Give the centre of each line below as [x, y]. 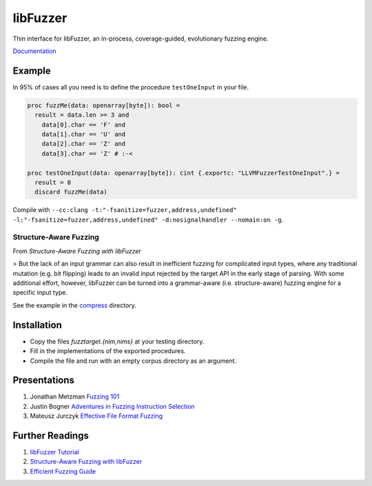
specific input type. [40, 293]
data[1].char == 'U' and [84, 134]
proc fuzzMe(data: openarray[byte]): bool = [104, 105]
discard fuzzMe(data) [71, 192]
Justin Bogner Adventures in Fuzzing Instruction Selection [113, 406]
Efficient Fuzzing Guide [63, 471]
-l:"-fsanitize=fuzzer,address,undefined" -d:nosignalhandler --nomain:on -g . [148, 220]
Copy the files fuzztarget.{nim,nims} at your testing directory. [117, 341]
